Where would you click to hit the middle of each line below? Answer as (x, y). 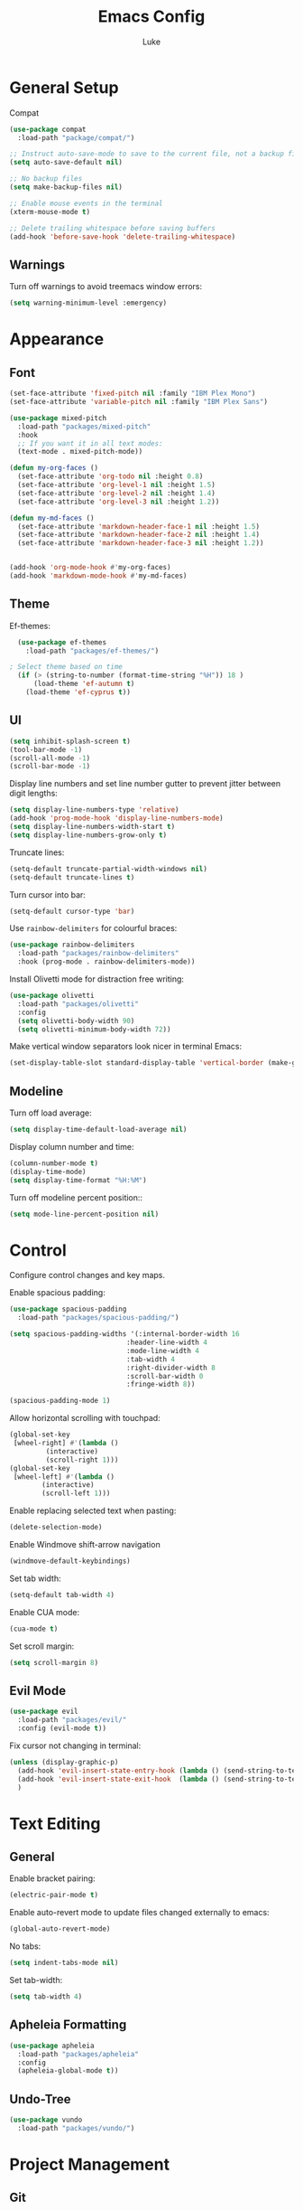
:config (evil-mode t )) (62, 1728)
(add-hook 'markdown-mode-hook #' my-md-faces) (98, 576)
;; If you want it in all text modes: (91, 443)
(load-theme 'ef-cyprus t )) (78, 692)
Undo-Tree (40, 2099)
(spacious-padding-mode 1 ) (60, 1401)
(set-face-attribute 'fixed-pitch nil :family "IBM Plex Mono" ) (133, 394)
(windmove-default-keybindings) (70, 1561)
